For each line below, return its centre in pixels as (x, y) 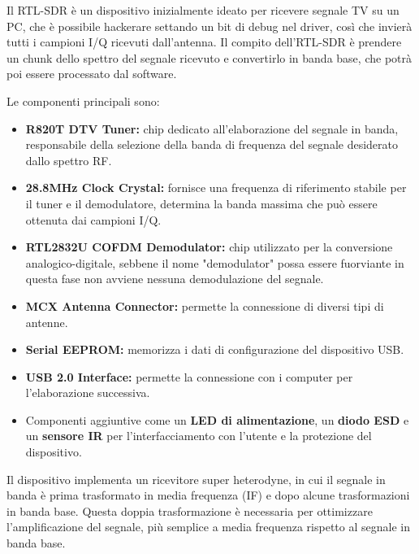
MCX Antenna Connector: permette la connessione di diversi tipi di (205, 305)
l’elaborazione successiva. (88, 393)
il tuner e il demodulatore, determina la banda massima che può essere (201, 203)
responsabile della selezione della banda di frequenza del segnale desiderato (212, 144)
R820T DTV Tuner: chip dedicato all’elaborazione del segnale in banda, (212, 128)
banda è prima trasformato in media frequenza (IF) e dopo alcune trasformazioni (208, 495)
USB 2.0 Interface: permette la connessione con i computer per (189, 376)
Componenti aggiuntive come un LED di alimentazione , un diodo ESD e (217, 419)
